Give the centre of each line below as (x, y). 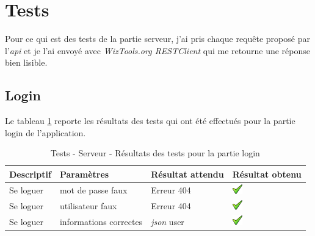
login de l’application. (45, 132)
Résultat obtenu (267, 174)
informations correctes (101, 221)
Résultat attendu (187, 174)
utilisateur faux (88, 206)
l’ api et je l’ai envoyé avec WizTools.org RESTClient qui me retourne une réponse (157, 50)
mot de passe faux (93, 190)
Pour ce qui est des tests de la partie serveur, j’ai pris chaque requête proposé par (157, 39)
